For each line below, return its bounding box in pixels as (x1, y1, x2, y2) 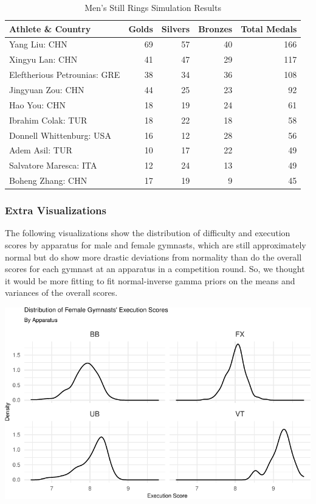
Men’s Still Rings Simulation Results (84, 1, 221, 13)
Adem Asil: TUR (9, 144, 72, 156)
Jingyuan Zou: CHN (9, 83, 84, 96)
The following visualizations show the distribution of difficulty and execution (5, 226, 290, 239)
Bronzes (198, 22, 233, 35)
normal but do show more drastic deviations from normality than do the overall (5, 250, 302, 263)
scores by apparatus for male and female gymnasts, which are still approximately (5, 238, 306, 251)
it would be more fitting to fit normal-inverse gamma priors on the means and (5, 274, 295, 287)
